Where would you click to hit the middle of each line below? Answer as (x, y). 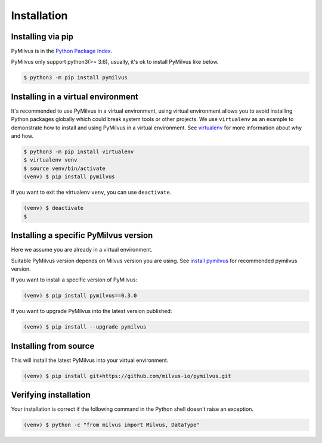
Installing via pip (42, 37)
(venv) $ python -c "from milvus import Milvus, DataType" (112, 425)
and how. (22, 136)
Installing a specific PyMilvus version (82, 236)
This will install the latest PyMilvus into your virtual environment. (90, 360)
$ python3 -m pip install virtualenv (79, 152)
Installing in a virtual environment (75, 96)
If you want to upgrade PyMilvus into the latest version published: (92, 311)
